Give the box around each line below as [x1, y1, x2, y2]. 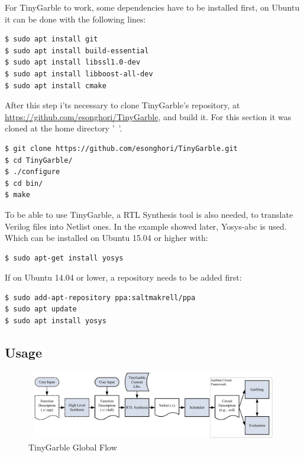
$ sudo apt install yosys [5, 317, 106, 326]
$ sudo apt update [5, 305, 77, 314]
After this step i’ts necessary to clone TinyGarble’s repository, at [5, 99, 240, 111]
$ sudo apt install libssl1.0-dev [5, 58, 141, 67]
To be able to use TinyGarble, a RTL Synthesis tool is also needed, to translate [5, 208, 293, 220]
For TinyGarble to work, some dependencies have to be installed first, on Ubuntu [5, 1, 300, 13]
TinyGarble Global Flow [28, 440, 117, 453]
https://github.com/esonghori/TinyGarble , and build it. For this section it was [5, 110, 292, 123]
